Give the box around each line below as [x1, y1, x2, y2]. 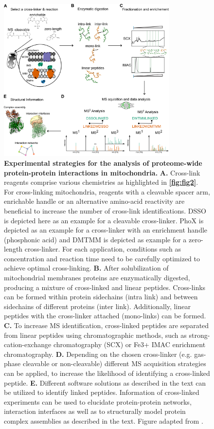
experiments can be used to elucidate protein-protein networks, [4, 396, 192, 407]
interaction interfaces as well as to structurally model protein [4, 406, 186, 416]
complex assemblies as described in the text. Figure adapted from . [4, 415, 203, 426]
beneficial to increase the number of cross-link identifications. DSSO [4, 205, 206, 215]
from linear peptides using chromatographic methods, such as [4, 330, 187, 340]
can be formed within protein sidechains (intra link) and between [4, 292, 198, 302]
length [4, 244, 23, 254]
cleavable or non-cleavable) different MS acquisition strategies [22, 358, 206, 369]
